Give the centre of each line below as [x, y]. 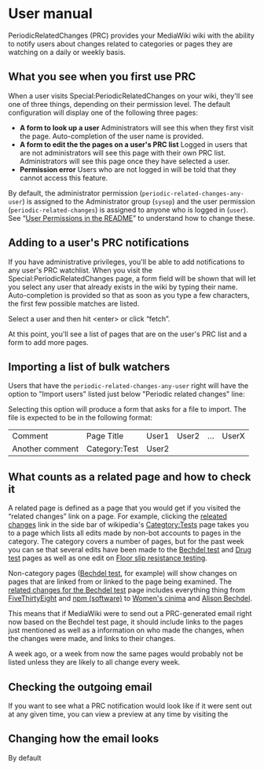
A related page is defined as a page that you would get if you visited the [125, 508]
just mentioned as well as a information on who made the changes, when [126, 630]
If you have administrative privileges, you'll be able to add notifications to [126, 262]
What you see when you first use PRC [102, 77]
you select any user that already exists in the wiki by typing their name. [123, 287]
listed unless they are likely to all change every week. [94, 662]
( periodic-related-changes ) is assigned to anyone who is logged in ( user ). [128, 210]
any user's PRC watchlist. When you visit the [81, 270]
